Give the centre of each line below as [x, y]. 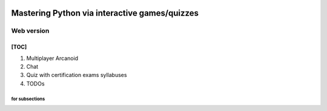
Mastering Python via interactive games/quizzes [105, 13]
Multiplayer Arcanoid [52, 58]
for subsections [28, 99]
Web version [30, 31]
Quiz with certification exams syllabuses [77, 75]
